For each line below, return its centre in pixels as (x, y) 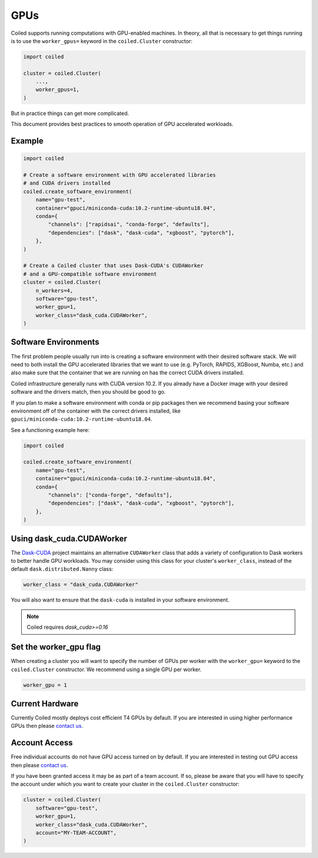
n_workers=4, (54, 291)
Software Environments (55, 342)
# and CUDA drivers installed (67, 183)
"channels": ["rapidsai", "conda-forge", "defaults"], (129, 225)
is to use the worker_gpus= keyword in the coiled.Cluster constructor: (102, 41)
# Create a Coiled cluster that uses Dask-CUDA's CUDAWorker (113, 266)
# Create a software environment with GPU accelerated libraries (120, 175)
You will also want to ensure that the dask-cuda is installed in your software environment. (120, 600)
